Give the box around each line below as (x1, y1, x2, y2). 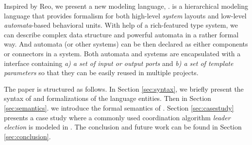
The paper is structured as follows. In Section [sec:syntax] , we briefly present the (4, 83, 244, 94)
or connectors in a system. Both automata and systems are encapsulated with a (4, 48, 241, 58)
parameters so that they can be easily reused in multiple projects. (4, 67, 199, 78)
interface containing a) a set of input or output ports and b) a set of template (4, 58, 234, 68)
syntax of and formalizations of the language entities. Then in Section (4, 93, 211, 103)
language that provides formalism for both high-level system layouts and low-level (4, 10, 247, 20)
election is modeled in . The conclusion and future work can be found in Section (4, 122, 242, 132)
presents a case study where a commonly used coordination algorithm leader (4, 112, 231, 122)
